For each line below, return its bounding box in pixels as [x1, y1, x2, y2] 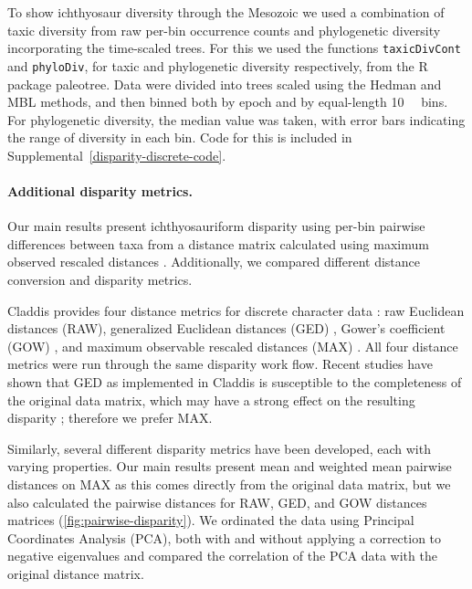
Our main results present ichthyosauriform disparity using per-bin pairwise [7, 216, 425, 236]
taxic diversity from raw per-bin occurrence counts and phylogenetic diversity [7, 20, 441, 39]
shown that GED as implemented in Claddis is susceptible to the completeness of [7, 373, 462, 392]
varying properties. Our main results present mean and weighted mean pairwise [7, 457, 452, 476]
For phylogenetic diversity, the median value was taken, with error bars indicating [7, 110, 466, 129]
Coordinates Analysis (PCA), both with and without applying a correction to [7, 528, 442, 547]
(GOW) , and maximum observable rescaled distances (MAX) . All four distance [7, 336, 458, 355]
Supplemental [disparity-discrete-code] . [7, 145, 226, 164]
